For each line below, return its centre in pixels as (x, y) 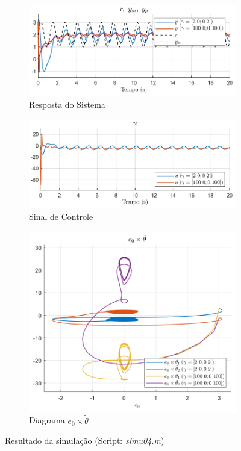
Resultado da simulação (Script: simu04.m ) (85, 440)
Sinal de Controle (61, 216)
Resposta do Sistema (67, 104)
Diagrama (47, 420)
